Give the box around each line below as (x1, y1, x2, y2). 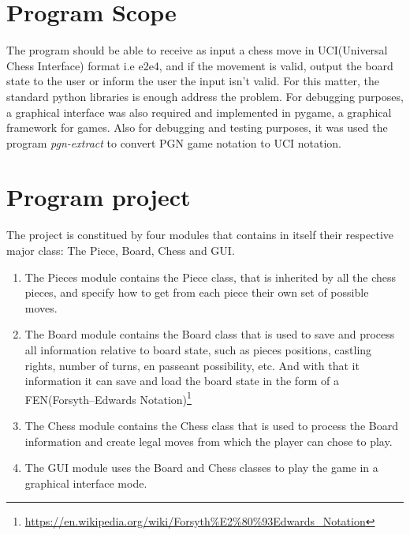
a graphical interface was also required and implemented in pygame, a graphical (6, 103, 392, 120)
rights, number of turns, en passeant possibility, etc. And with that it (24, 357, 360, 373)
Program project (6, 181, 191, 213)
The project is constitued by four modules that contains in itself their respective (6, 226, 394, 243)
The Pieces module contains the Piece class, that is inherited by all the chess (24, 268, 397, 285)
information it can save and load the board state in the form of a (24, 372, 339, 389)
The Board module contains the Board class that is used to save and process (24, 326, 395, 342)
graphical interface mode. (24, 474, 147, 491)
